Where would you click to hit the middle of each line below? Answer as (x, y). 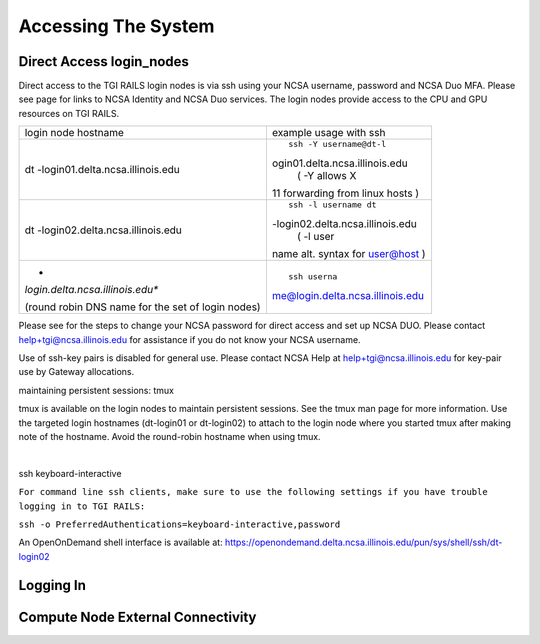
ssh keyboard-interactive (70, 473)
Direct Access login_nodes (104, 61)
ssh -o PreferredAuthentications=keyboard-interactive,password (179, 524)
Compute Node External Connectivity (137, 616)
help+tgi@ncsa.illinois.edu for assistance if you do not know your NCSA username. (189, 339)
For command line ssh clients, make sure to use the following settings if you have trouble (253, 492)
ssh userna (313, 276)
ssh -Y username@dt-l (337, 144)
